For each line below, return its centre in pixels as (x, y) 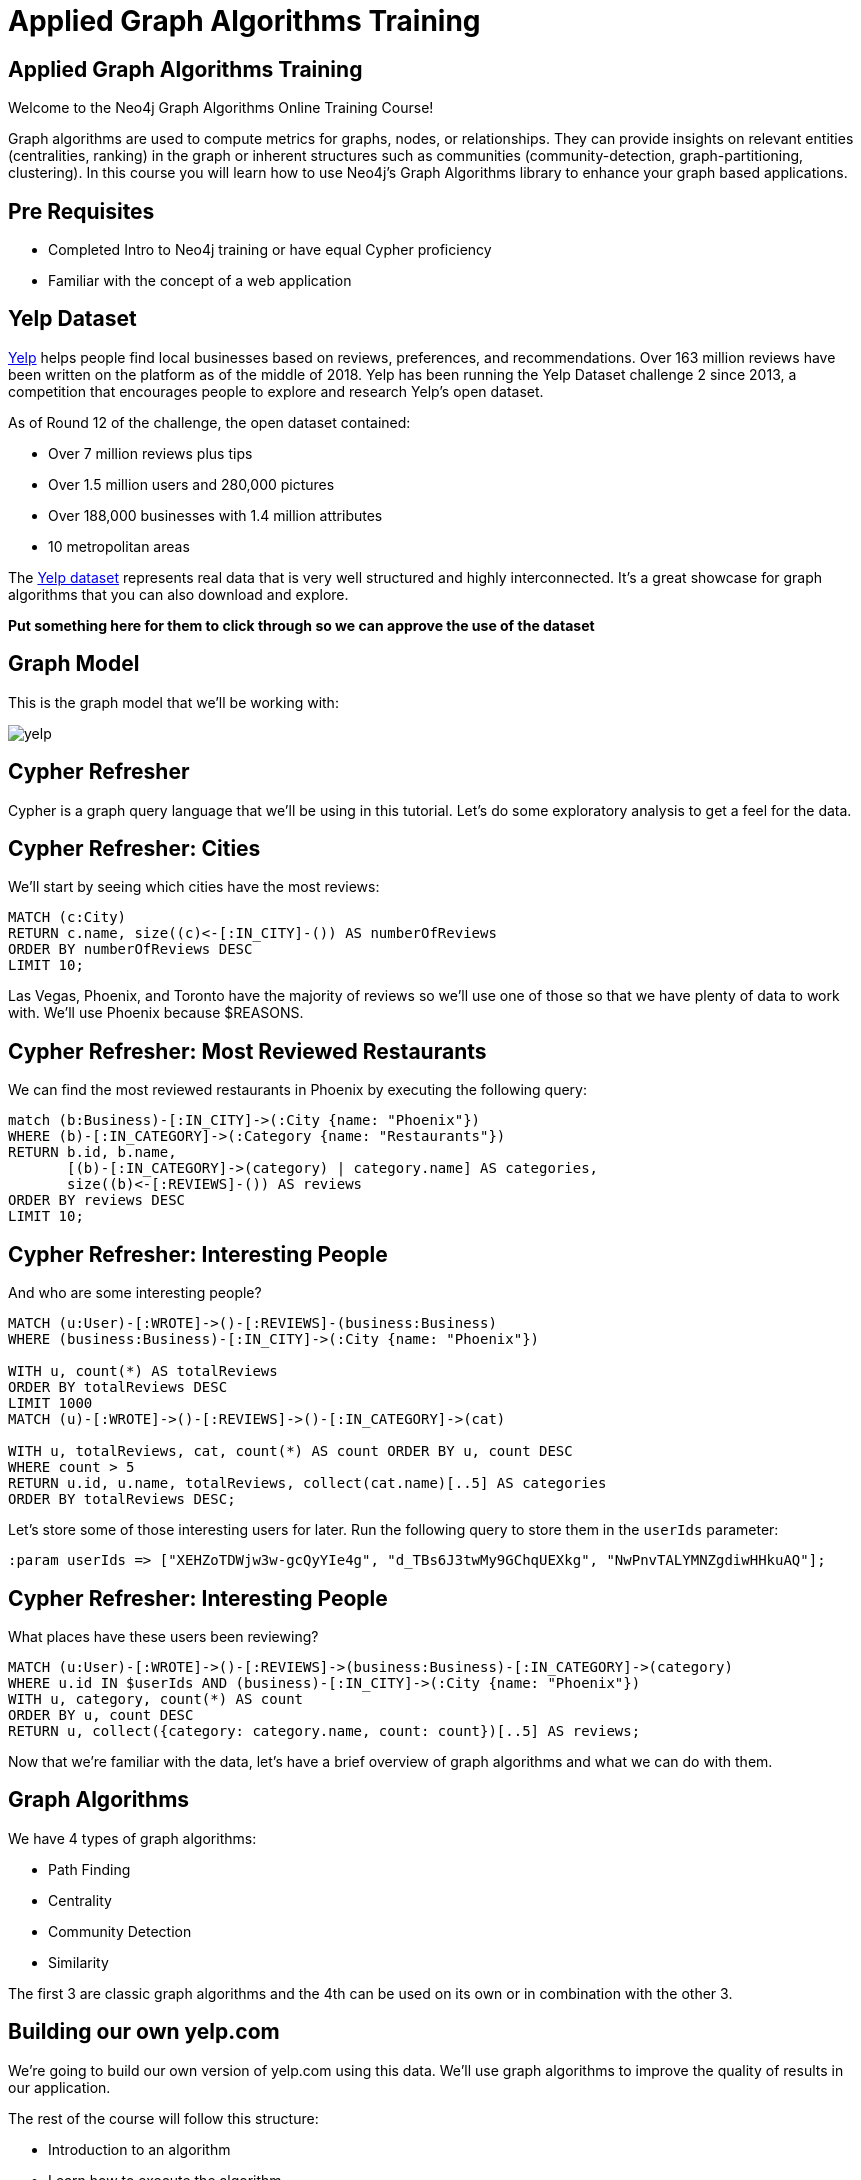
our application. (59, 2087)
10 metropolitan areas (119, 546)
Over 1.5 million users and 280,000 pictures (191, 484)
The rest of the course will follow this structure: (163, 2118)
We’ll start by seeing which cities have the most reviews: (194, 887)
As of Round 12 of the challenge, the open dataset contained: (209, 422)
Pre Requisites (81, 211)
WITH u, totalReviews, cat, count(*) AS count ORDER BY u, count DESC (290, 1451)
